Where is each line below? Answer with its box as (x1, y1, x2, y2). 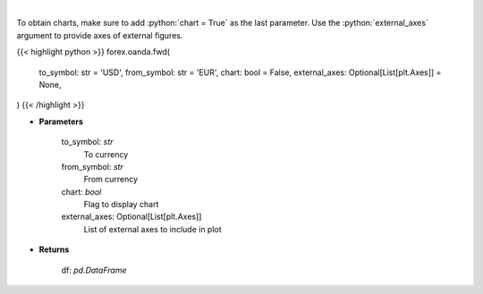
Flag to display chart (83, 199, 159, 210)
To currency (83, 148, 129, 160)
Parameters (38, 116, 84, 127)
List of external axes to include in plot (83, 223, 223, 234)
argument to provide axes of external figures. (16, 29, 183, 40)
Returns (38, 244, 70, 255)
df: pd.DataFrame (61, 265, 127, 275)
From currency (83, 174, 139, 185)
